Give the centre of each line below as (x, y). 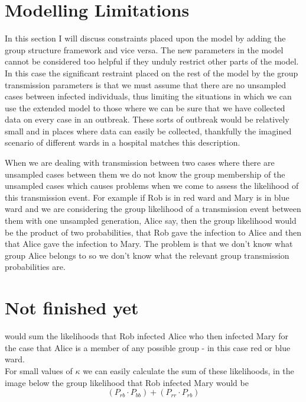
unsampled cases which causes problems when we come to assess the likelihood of (152, 186)
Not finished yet (72, 308)
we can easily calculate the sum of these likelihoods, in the (188, 370)
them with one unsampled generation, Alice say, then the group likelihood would (151, 221)
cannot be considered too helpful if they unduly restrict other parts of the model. (152, 61)
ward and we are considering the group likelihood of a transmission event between (153, 209)
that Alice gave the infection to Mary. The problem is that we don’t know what (149, 244)
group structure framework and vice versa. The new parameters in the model (144, 49)
